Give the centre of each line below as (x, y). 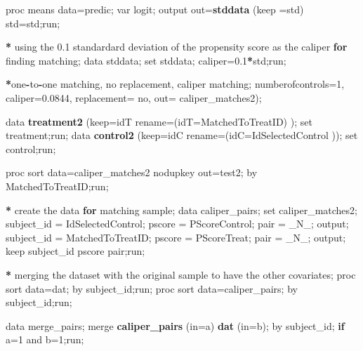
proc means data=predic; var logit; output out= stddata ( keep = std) (155, 9)
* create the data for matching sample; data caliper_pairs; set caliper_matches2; (181, 210)
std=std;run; (33, 23)
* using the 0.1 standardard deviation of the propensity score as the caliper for (177, 47)
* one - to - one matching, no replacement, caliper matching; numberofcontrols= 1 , (175, 84)
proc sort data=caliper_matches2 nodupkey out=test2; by (132, 172)
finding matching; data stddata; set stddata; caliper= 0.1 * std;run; (146, 60)
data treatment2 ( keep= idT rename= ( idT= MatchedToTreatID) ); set (159, 121)
